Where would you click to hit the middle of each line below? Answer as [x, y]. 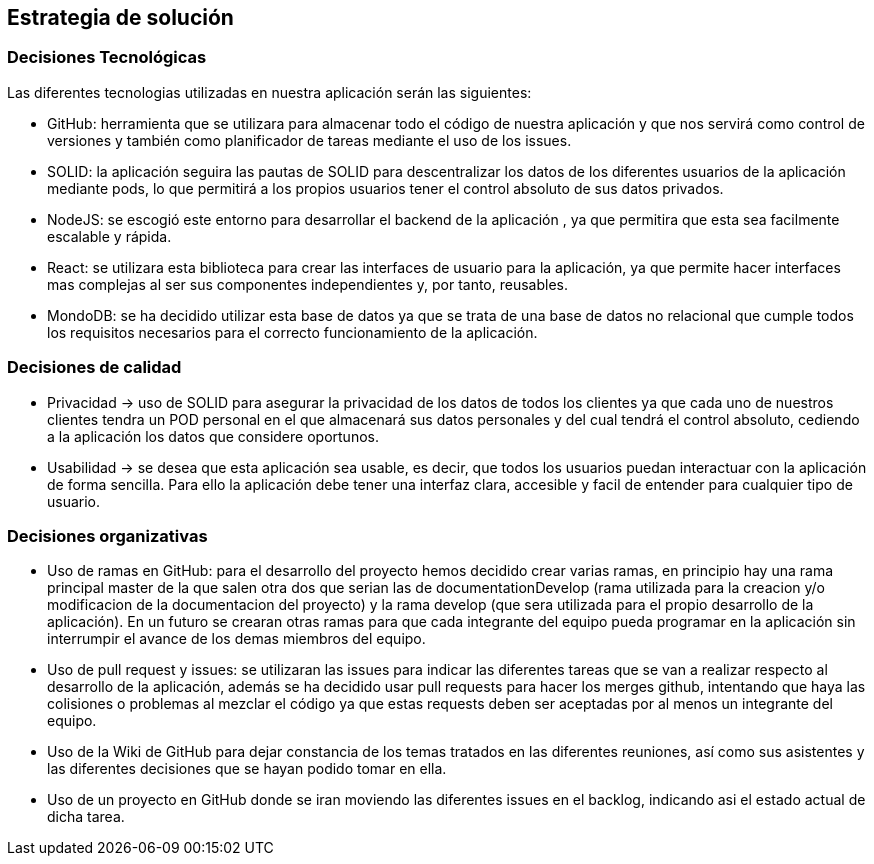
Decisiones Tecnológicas [107, 57]
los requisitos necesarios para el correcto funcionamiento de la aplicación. [292, 332]
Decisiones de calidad [94, 367]
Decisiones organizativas [107, 535]
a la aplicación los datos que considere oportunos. [213, 436]
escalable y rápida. [109, 236]
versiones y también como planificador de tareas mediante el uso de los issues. [309, 140]
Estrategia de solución [120, 17]
